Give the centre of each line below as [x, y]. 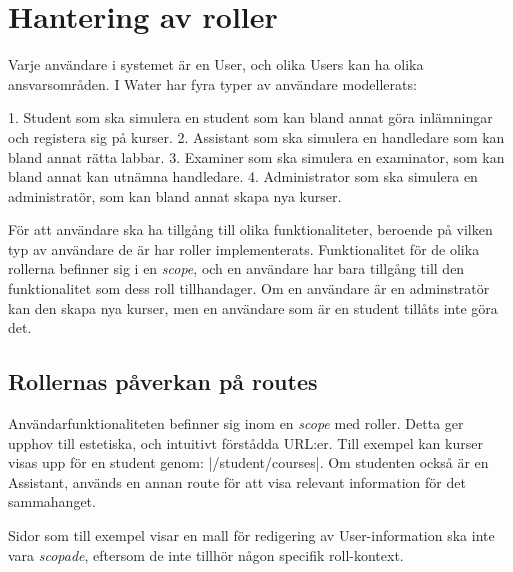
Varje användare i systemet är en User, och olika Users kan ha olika [216, 64]
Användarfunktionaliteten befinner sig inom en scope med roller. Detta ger [236, 423]
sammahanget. [52, 501]
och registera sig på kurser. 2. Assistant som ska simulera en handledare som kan [256, 136]
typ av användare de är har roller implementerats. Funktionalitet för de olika [244, 248]
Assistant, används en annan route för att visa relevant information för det [237, 481]
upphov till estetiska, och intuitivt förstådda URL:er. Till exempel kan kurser [245, 442]
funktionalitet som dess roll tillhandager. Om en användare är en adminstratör [249, 288]
